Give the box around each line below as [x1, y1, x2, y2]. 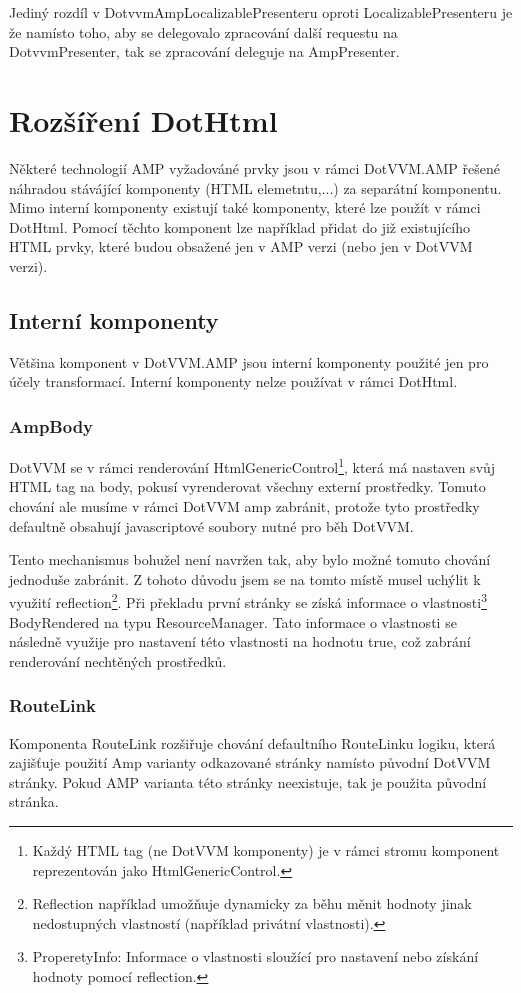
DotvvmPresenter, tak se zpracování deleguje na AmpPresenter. [9, 41, 400, 62]
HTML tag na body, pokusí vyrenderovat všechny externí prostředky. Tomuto [9, 476, 486, 497]
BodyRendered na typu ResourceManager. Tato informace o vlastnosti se [9, 611, 457, 632]
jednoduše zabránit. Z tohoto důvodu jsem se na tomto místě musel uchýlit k [9, 568, 481, 589]
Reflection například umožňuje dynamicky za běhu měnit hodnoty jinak [32, 893, 472, 914]
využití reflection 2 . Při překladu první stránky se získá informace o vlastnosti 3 [9, 589, 488, 612]
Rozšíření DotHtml [9, 99, 278, 140]
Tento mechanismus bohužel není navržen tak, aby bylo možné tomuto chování [9, 549, 491, 570]
